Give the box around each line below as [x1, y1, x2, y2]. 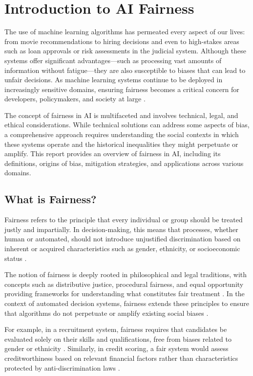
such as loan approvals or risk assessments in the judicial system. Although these [4, 46, 246, 56]
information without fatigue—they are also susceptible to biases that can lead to [4, 65, 246, 75]
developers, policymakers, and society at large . [4, 94, 146, 104]
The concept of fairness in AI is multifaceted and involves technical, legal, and [4, 110, 238, 120]
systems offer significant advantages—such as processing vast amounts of [4, 55, 222, 65]
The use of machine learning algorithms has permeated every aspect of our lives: [4, 26, 245, 37]
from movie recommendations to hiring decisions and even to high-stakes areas [4, 36, 239, 46]
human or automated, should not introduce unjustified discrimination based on [4, 234, 241, 244]
